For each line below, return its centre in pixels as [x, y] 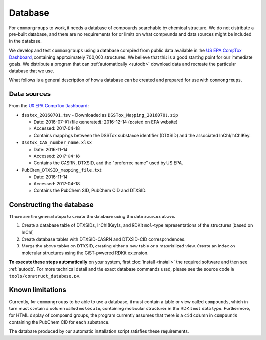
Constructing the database [51, 204]
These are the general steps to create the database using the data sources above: [92, 216]
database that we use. [32, 71]
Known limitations [37, 290]
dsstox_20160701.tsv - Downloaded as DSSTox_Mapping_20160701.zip [100, 115]
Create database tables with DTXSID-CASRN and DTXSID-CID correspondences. [103, 239]
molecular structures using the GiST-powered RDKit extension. [85, 253]
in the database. [25, 41]
